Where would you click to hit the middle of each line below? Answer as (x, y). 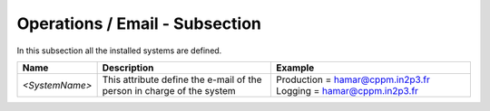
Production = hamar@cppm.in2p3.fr (353, 79)
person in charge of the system (169, 90)
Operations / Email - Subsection (139, 23)
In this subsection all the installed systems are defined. (119, 51)
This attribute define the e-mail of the (182, 79)
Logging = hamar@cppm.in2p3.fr (348, 90)
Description (128, 68)
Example (295, 68)
